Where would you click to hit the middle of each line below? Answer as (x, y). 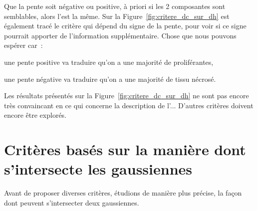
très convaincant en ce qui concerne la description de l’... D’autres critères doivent (129, 105)
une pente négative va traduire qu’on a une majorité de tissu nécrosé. (110, 79)
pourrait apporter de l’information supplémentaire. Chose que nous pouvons (120, 35)
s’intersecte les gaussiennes (98, 169)
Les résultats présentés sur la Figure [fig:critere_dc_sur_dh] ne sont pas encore (127, 96)
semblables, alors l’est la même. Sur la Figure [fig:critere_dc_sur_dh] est (117, 16)
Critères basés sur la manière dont (125, 149)
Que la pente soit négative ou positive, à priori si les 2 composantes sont (115, 6)
